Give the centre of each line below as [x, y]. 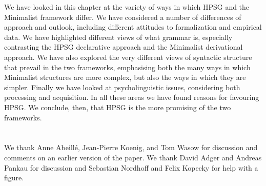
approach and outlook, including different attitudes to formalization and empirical [133, 27]
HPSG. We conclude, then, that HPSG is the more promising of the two [118, 107]
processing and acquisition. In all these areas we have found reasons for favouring [132, 97]
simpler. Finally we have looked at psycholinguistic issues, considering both [122, 87]
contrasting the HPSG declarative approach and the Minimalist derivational [124, 47]
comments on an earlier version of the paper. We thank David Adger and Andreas [133, 157]
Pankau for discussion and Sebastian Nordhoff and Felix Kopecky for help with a [131, 167]
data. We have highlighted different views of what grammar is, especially [118, 37]
